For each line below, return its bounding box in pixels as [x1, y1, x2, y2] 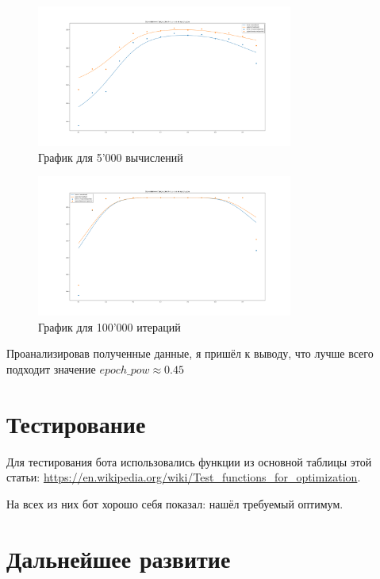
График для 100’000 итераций [38, 318, 181, 335]
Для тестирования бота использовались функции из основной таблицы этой [6, 453, 372, 470]
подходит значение [6, 360, 96, 377]
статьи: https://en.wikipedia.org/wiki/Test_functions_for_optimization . [6, 469, 361, 485]
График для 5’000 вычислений [38, 148, 183, 165]
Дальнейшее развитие [6, 542, 231, 574]
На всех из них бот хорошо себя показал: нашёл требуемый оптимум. [6, 495, 344, 512]
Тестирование [6, 407, 146, 439]
